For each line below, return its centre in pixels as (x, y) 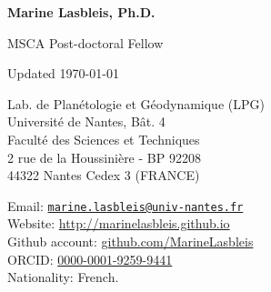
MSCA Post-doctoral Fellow (85, 42)
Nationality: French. (63, 277)
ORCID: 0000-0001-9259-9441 (90, 259)
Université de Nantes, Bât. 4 (86, 121)
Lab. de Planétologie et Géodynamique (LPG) (136, 103)
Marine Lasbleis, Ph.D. (81, 12)
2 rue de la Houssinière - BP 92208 (104, 157)
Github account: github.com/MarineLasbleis (130, 241)
